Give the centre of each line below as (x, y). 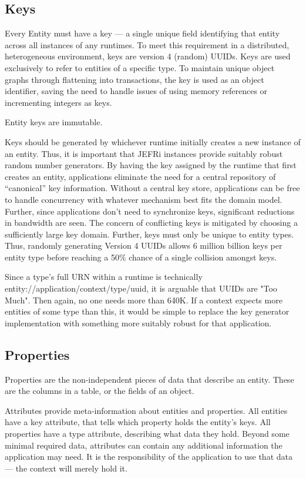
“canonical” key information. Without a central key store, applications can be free (152, 188)
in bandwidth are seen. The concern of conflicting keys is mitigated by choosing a (151, 223)
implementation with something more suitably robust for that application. (138, 322)
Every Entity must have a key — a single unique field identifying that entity (142, 33)
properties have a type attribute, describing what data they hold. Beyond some (147, 434)
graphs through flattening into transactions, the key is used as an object (134, 79)
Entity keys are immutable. (54, 122)
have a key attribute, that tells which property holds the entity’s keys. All (138, 422)
